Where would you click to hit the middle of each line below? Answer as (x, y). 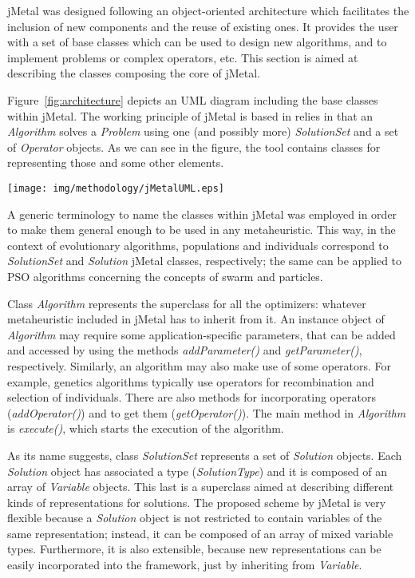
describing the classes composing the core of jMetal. (134, 73)
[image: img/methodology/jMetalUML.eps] (116, 188)
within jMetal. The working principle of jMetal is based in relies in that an (190, 115)
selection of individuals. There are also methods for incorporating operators (192, 397)
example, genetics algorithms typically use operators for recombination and (191, 381)
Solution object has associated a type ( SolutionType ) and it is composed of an (198, 471)
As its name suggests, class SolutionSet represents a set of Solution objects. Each (205, 455)
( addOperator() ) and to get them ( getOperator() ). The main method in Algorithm (207, 412)
